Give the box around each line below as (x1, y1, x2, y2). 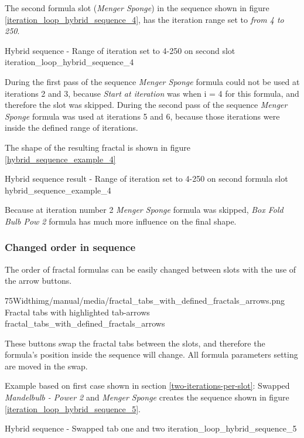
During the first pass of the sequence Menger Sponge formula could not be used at (5, 75, 300, 87)
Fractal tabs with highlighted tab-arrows (5, 305, 150, 318)
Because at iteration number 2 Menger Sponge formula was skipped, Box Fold (5, 203, 283, 216)
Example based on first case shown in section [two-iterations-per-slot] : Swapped (5, 379, 290, 392)
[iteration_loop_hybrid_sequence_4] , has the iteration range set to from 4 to (5, 13, 284, 25)
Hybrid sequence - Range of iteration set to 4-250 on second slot (5, 44, 235, 56)
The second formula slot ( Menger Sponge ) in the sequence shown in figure (5, 2, 269, 13)
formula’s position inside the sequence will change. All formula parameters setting (5, 348, 298, 361)
